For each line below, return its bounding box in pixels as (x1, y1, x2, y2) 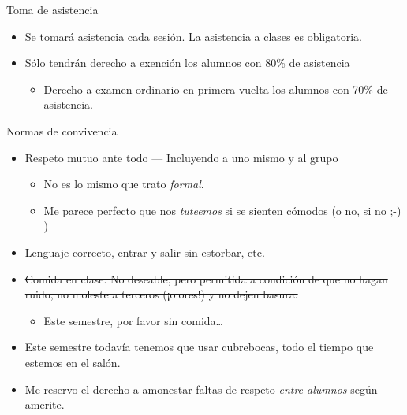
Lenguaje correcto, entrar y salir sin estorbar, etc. (24, 243, 265, 260)
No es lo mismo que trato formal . (43, 176, 204, 192)
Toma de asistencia (6, 2, 99, 17)
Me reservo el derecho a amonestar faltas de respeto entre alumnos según (24, 380, 378, 397)
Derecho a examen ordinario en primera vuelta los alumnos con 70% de (43, 80, 388, 97)
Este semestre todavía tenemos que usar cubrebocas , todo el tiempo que (24, 339, 374, 355)
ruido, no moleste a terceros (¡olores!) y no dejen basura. (24, 286, 298, 302)
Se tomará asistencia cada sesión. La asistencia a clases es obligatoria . (24, 28, 362, 44)
